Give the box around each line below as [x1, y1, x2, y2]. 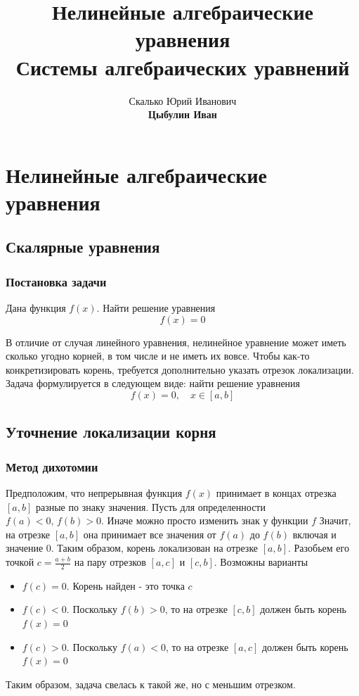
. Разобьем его [288, 540, 349, 555]
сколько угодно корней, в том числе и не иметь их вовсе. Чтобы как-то [6, 348, 310, 363]
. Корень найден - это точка [66, 578, 185, 593]
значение [6, 540, 44, 555]
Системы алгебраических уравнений [15, 52, 350, 81]
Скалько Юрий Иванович [129, 93, 237, 108]
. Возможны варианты [214, 555, 308, 569]
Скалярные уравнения [6, 236, 160, 258]
